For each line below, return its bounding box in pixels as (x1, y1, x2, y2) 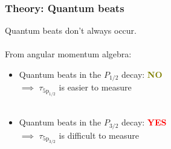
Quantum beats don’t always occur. (5, 24, 137, 37)
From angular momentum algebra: (5, 48, 132, 60)
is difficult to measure (59, 128, 139, 141)
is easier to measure (59, 81, 132, 94)
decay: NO (121, 68, 163, 80)
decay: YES (121, 116, 167, 128)
